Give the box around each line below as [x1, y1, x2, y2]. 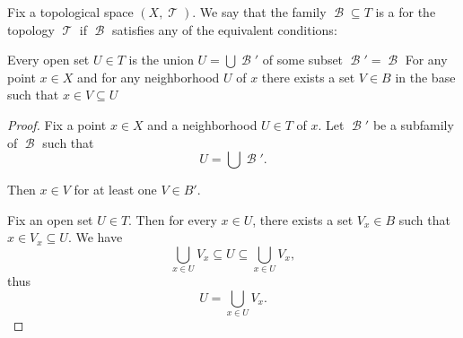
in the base [395, 67, 456, 86]
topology [7, 20, 55, 39]
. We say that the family [192, 3, 327, 21]
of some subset [262, 50, 344, 69]
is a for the [375, 3, 436, 21]
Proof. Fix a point [7, 115, 107, 134]
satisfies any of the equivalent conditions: [112, 20, 337, 39]
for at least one [74, 180, 157, 199]
